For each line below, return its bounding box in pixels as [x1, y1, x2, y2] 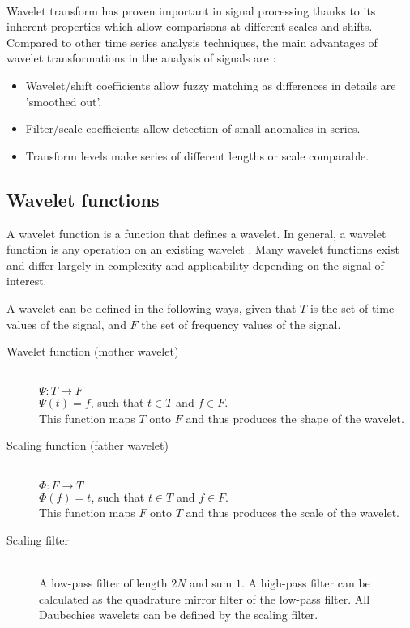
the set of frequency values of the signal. [141, 315, 341, 332]
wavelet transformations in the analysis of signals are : [6, 49, 276, 66]
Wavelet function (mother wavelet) [6, 343, 179, 360]
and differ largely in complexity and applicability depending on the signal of [6, 256, 384, 273]
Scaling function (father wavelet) [6, 437, 169, 454]
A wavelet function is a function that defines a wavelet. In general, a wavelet [6, 224, 387, 241]
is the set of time [310, 299, 395, 316]
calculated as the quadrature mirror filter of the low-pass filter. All [39, 590, 370, 607]
